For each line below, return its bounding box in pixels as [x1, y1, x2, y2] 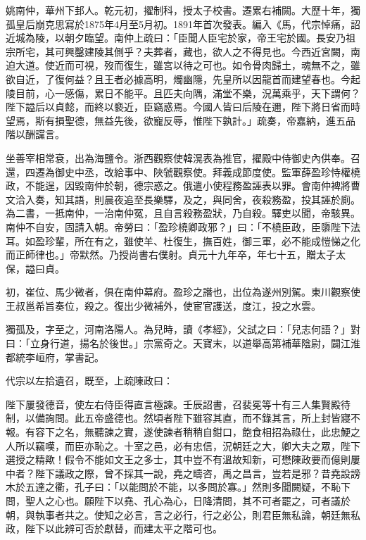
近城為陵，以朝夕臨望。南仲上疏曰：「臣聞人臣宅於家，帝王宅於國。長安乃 [6, 30, 346, 45]
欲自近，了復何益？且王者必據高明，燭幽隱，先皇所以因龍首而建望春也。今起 [6, 71, 360, 86]
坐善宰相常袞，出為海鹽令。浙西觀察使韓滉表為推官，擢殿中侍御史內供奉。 [6, 150, 351, 165]
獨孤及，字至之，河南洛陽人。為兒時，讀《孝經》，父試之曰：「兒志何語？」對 [6, 322, 360, 337]
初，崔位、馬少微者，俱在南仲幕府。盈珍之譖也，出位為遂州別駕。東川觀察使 [6, 284, 360, 299]
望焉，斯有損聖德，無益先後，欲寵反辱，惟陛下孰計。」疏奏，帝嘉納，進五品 [6, 113, 355, 127]
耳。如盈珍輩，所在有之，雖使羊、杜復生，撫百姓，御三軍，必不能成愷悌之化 [6, 233, 360, 248]
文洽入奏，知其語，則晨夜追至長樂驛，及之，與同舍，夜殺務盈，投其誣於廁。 [6, 191, 360, 206]
